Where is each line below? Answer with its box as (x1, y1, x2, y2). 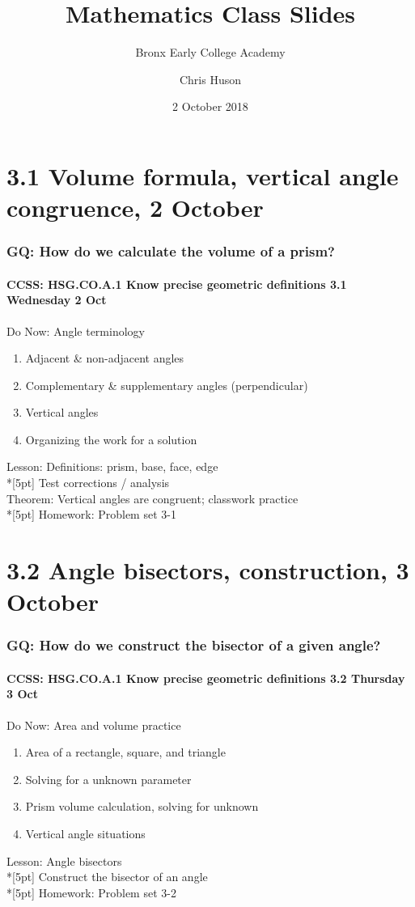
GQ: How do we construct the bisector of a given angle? (6, 635, 381, 655)
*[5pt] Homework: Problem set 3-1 (6, 506, 176, 523)
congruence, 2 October (6, 191, 264, 224)
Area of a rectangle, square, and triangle (25, 744, 226, 761)
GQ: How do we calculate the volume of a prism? (6, 241, 335, 261)
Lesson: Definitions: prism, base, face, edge (6, 458, 218, 475)
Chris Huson (179, 70, 242, 87)
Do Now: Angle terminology (6, 322, 145, 339)
